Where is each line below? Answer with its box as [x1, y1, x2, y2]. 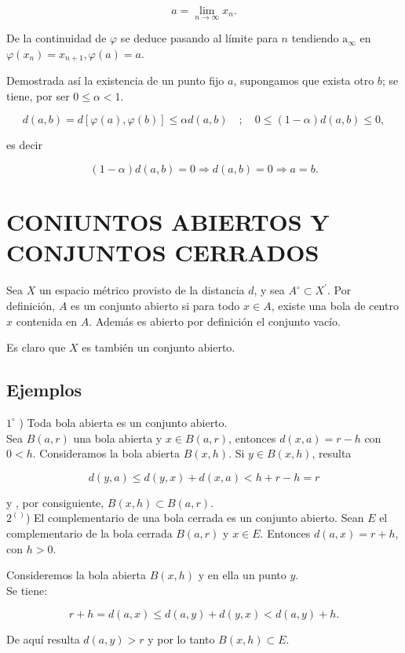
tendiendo [291, 30, 339, 46]
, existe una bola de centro [271, 297, 399, 313]
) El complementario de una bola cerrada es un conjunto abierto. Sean [25, 509, 364, 526]
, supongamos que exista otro [233, 72, 374, 89]
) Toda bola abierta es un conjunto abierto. [19, 414, 228, 430]
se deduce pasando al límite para [120, 30, 278, 46]
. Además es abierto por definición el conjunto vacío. [89, 312, 341, 329]
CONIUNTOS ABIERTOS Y [6, 206, 330, 238]
